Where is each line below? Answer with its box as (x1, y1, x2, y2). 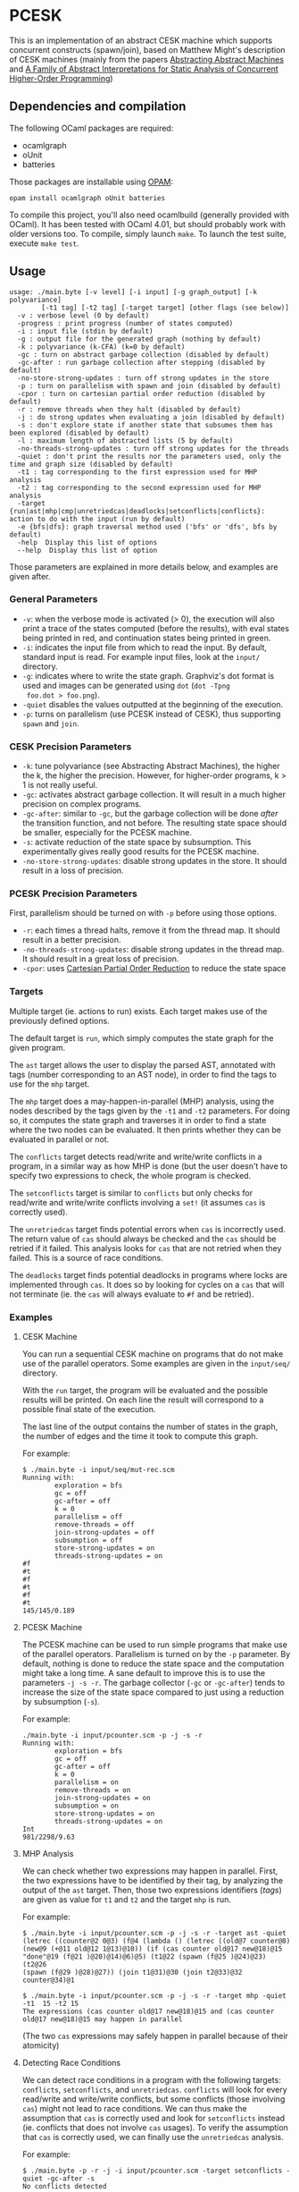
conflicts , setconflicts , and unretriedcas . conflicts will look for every (21, 2085, 287, 2095)
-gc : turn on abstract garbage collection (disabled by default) (17, 350, 270, 359)
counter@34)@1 (21, 1976, 75, 1985)
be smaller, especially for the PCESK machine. (21, 827, 192, 838)
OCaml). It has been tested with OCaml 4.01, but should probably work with (9, 218, 286, 229)
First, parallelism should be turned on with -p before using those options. (9, 908, 278, 918)
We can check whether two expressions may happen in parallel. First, (21, 1866, 278, 1876)
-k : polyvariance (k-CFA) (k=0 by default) (17, 342, 186, 351)
